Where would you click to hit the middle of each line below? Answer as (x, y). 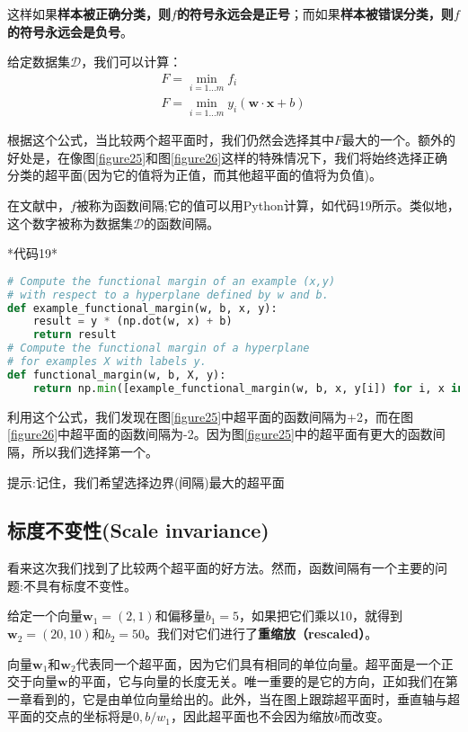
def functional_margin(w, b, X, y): (117, 375)
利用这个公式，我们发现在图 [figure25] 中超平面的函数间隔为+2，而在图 (210, 416)
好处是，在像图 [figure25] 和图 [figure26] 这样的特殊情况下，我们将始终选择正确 (228, 157)
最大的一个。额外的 (399, 140)
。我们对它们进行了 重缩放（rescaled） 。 (261, 634)
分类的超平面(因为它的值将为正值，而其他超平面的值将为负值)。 (194, 175)
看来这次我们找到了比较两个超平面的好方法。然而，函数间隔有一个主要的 (221, 568)
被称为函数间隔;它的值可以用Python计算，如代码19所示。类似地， (268, 205)
